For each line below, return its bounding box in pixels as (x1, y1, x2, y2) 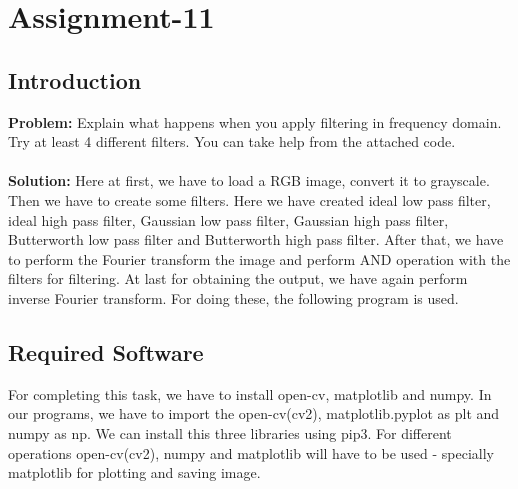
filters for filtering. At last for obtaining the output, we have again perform (8, 268, 468, 289)
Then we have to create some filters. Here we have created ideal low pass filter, (8, 189, 491, 210)
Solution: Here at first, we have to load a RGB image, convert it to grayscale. (8, 170, 490, 191)
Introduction (8, 64, 142, 95)
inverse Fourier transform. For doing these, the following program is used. (8, 287, 459, 308)
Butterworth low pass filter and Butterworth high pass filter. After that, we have (8, 229, 504, 250)
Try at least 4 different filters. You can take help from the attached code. (8, 131, 456, 152)
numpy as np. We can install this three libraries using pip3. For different (8, 422, 452, 443)
